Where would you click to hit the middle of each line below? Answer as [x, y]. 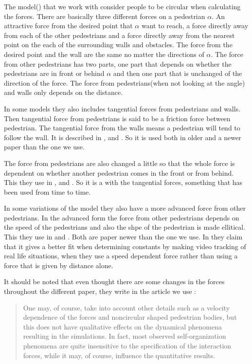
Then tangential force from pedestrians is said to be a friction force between [117, 118]
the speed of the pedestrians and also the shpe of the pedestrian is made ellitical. [125, 227]
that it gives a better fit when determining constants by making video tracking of [125, 246]
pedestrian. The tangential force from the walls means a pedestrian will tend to [122, 128]
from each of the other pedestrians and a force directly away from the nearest [119, 35]
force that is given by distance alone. [59, 265]
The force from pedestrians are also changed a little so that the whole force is [119, 163]
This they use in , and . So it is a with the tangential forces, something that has [123, 182]
